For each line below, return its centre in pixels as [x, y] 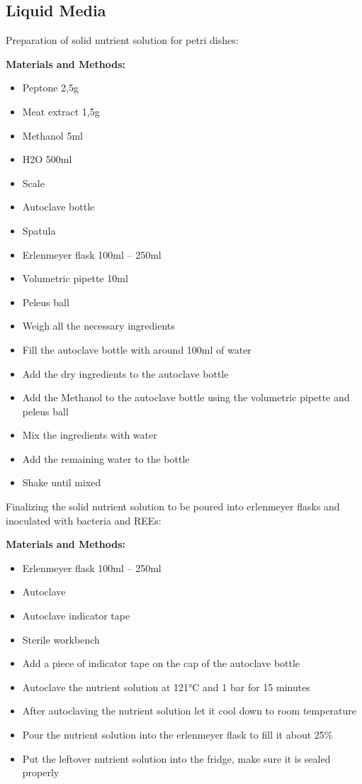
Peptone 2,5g [50, 88]
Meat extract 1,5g [61, 111]
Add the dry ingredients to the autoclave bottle [125, 373]
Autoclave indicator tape [76, 616]
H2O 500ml [47, 159]
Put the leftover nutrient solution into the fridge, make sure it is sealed [176, 758]
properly [41, 772]
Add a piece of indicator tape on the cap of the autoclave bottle [161, 663]
